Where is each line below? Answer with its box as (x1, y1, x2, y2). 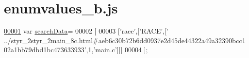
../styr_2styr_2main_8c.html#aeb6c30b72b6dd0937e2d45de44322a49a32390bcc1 (4, 35, 246, 45)
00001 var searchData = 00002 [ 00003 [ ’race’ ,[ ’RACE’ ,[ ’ (4, 26, 168, 36)
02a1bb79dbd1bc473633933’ (4, 45, 86, 55)
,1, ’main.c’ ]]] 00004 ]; (86, 45, 148, 55)
